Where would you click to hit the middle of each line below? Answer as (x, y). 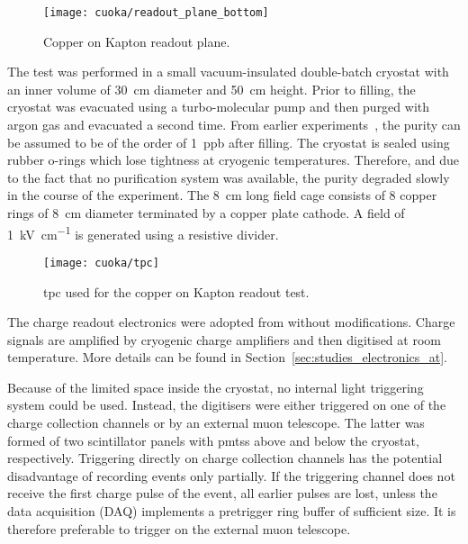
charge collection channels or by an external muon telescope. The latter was (216, 423)
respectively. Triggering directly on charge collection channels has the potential (225, 458)
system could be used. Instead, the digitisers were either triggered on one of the (227, 405)
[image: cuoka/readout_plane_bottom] (156, 13)
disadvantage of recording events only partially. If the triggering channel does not (231, 475)
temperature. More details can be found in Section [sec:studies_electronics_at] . (228, 357)
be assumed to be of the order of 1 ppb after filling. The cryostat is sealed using (229, 142)
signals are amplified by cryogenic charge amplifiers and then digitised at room (224, 339)
